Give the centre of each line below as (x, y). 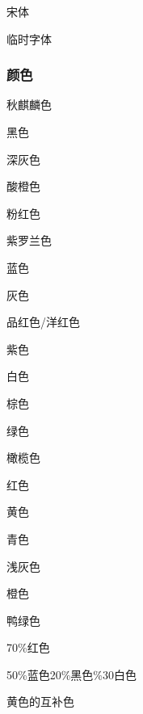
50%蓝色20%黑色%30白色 (71, 674)
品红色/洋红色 (43, 322)
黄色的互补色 (40, 701)
